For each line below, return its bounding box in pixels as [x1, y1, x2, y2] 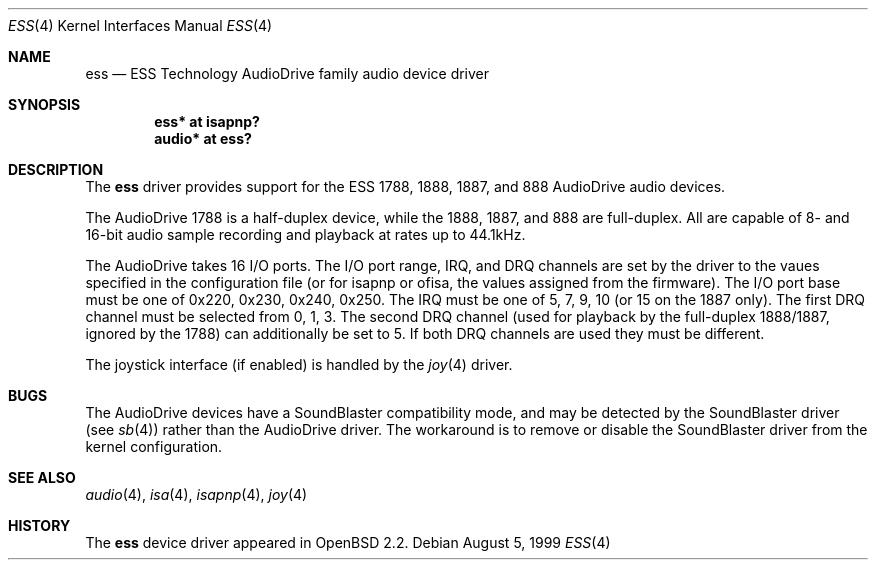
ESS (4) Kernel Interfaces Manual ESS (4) [8, 17, 273, 34]
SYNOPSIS [8, 96, 81, 113]
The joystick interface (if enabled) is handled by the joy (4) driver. [85, 356, 513, 373]
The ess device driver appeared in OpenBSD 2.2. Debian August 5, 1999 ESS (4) [85, 534, 611, 551]
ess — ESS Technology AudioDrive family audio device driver [85, 65, 490, 82]
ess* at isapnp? [154, 113, 260, 130]
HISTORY [8, 517, 71, 534]
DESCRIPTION [8, 161, 104, 178]
